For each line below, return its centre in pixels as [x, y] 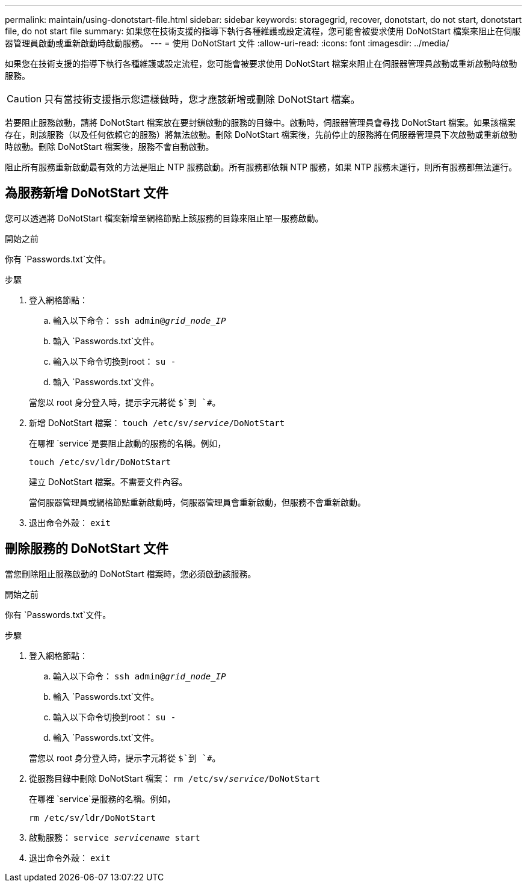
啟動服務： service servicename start [115, 837]
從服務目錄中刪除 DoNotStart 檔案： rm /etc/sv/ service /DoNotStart [174, 778]
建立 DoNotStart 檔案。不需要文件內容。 [108, 481]
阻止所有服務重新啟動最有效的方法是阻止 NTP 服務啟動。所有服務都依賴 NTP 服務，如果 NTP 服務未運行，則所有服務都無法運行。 [261, 167]
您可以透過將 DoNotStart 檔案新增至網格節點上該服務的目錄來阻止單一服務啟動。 [164, 218]
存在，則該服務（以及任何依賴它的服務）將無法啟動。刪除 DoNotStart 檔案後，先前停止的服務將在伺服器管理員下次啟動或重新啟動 [261, 134]
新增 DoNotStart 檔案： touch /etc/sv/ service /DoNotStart [157, 422]
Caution [24, 99]
